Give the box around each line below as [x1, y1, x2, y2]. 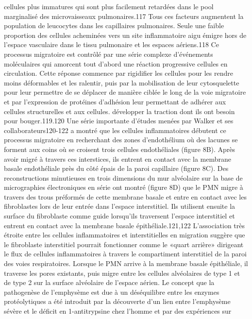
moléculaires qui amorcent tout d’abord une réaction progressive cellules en [4, 58, 228, 68]
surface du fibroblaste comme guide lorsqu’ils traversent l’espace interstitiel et [4, 211, 235, 221]
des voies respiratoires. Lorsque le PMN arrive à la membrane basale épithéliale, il [4, 258, 248, 269]
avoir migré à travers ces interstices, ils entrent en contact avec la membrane [4, 153, 231, 164]
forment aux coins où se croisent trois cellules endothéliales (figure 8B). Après [4, 144, 235, 154]
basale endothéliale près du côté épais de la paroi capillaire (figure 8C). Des [4, 163, 229, 173]
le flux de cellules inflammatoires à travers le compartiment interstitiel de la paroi [4, 249, 247, 259]
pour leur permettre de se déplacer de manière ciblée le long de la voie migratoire [4, 87, 246, 97]
